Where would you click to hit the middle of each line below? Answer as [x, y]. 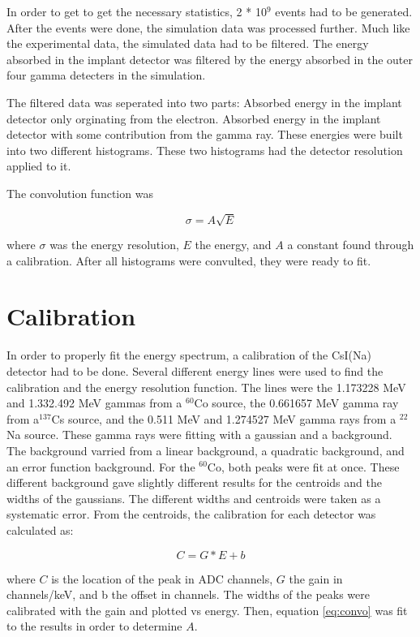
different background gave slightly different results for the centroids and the [194, 482]
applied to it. [39, 166]
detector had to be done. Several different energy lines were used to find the [195, 370]
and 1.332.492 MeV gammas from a [94, 403]
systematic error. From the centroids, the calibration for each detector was [191, 514]
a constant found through [351, 245]
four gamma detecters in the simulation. [106, 75]
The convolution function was [80, 193]
